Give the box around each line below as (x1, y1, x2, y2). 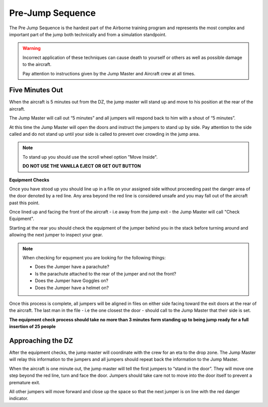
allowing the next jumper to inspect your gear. (9, 232, 103, 238)
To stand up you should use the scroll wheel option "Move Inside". (22, 154, 158, 160)
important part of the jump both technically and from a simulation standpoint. (9, 31, 167, 37)
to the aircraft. (22, 61, 52, 67)
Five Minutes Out (9, 86, 63, 94)
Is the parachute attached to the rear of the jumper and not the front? (35, 271, 176, 277)
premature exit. (9, 379, 41, 385)
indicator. (9, 396, 28, 402)
